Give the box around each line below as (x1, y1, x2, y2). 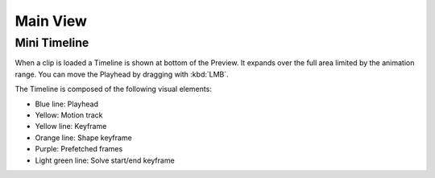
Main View (14, 12, 88, 30)
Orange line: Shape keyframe (35, 133, 132, 143)
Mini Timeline (14, 35, 89, 50)
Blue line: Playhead (35, 99, 99, 109)
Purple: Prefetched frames (35, 144, 123, 154)
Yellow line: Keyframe (35, 122, 107, 131)
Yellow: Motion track (35, 110, 103, 120)
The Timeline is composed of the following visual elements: (14, 85, 213, 94)
